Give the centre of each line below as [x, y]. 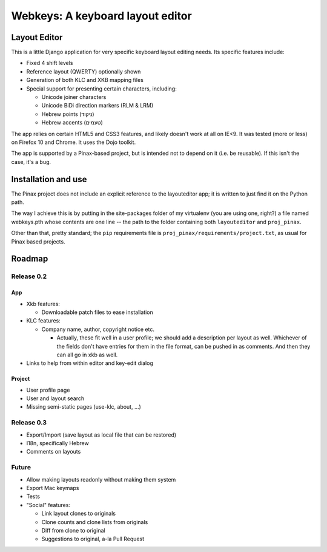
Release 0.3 [29, 423]
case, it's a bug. [31, 162]
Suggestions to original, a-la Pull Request [93, 539]
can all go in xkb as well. [87, 355]
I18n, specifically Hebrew [58, 443]
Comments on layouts [54, 452]
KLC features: [43, 321]
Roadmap [30, 259]
